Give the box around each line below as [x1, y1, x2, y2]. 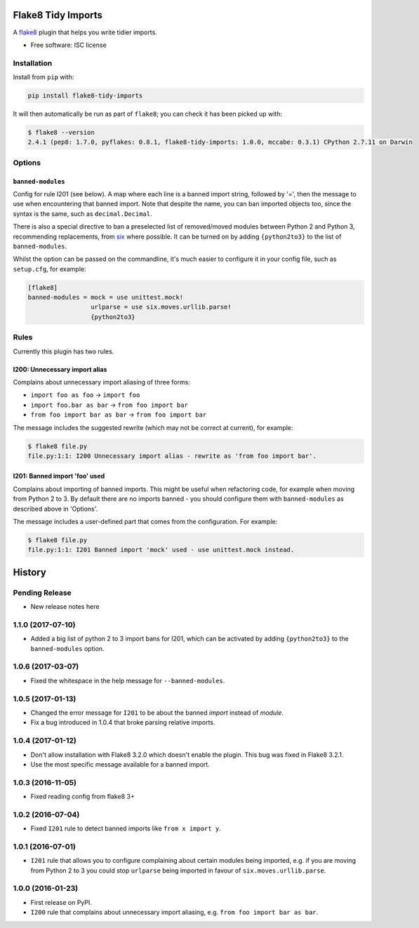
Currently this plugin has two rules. [13, 347, 114, 356]
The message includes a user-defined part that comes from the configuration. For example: [13, 518, 278, 526]
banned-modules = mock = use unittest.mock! [27, 293, 184, 302]
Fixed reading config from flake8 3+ [30, 793, 135, 801]
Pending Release [13, 588, 72, 598]
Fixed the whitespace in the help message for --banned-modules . [30, 676, 225, 685]
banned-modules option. [30, 644, 105, 652]
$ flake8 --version [27, 128, 95, 136]
